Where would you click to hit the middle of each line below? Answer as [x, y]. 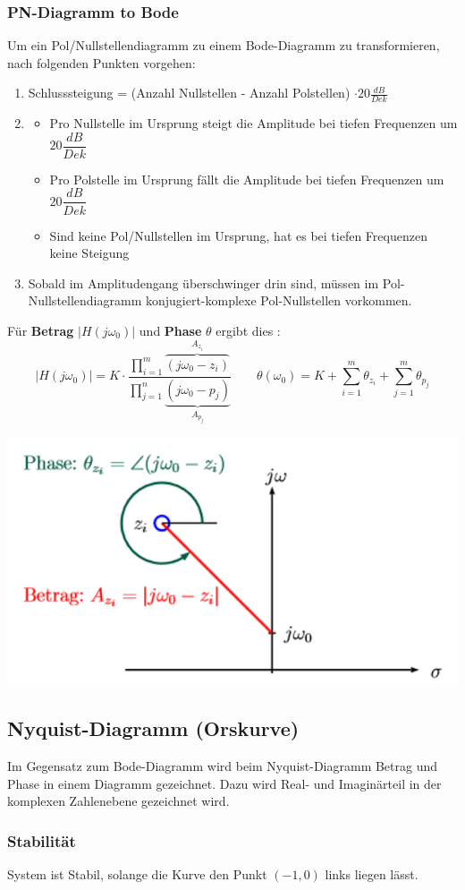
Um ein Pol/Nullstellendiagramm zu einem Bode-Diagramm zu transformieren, [224, 45]
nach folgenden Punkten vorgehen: [101, 62]
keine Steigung [89, 253]
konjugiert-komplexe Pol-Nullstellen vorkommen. [279, 300]
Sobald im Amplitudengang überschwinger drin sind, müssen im [203, 282]
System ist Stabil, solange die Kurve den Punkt [137, 874]
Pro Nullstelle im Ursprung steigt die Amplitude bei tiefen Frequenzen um [254, 123]
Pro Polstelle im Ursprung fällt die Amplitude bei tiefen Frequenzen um [247, 179]
